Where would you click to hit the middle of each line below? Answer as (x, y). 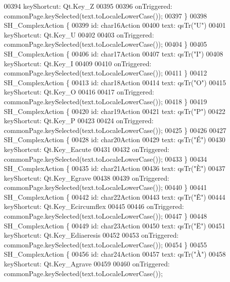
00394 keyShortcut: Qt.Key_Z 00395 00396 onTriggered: (88, 6)
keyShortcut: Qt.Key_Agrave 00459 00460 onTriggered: (87, 264)
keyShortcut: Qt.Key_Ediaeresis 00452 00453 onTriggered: (91, 235)
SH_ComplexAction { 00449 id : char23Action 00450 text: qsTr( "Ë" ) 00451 (115, 225)
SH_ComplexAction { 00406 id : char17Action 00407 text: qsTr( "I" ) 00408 (114, 53)
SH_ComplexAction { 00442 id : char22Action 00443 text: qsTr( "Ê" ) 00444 (115, 197)
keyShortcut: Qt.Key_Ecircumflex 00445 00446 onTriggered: (94, 206)
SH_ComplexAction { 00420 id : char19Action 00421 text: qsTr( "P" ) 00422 (115, 111)
